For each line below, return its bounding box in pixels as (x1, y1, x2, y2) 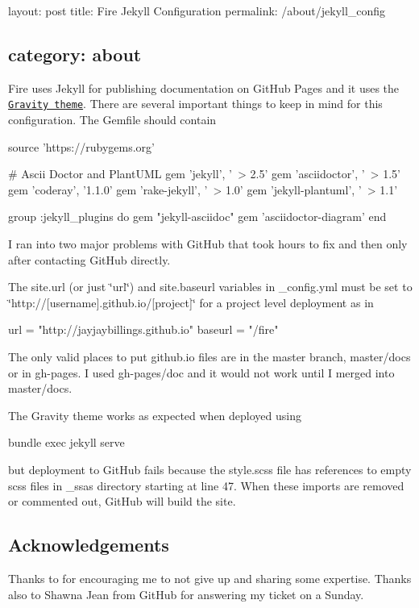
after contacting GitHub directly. (8, 251, 171, 268)
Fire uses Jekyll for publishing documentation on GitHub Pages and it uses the (8, 79, 400, 96)
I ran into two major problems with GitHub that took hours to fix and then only (8, 235, 408, 252)
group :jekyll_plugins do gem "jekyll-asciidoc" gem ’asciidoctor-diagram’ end (8, 208, 387, 225)
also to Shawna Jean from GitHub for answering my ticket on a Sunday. (8, 585, 364, 602)
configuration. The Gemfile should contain (8, 111, 217, 128)
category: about (8, 41, 142, 66)
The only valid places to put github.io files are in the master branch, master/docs (8, 348, 411, 364)
